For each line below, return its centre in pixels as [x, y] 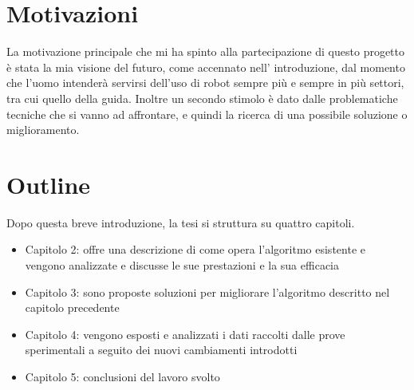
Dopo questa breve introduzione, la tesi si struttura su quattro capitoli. [181, 222]
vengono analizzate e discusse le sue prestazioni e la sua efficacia [182, 265]
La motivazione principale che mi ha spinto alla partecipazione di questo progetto [206, 51]
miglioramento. [43, 130]
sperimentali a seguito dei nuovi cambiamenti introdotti [161, 350]
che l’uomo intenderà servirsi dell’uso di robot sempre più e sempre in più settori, [205, 83]
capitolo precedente [72, 307]
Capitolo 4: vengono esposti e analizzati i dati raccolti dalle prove [185, 334]
